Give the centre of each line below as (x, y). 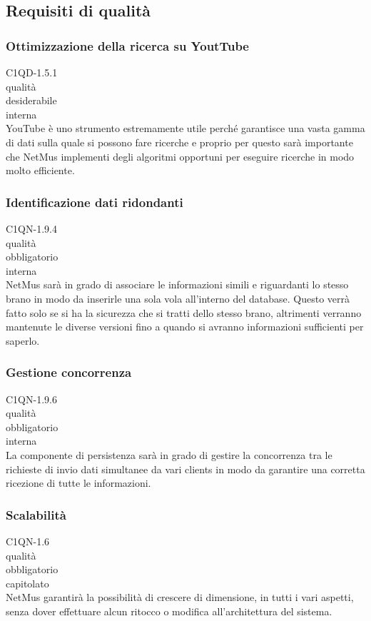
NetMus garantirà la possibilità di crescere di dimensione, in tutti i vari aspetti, (180, 597)
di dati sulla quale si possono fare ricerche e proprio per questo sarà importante (179, 142)
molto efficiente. (40, 170)
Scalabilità (36, 514)
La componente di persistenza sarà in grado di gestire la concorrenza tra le (169, 454)
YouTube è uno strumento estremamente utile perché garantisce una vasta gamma (185, 128)
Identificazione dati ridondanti (95, 202)
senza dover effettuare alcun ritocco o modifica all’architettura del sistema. (169, 611)
